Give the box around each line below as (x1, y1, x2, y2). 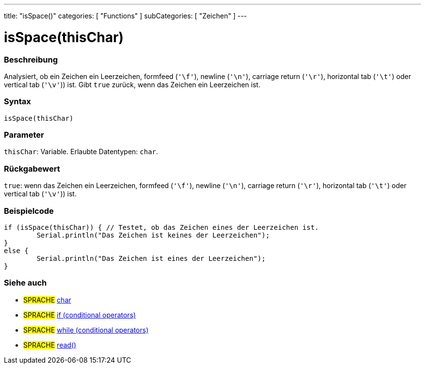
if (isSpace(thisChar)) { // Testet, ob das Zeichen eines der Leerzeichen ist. (4, 223, 319, 231)
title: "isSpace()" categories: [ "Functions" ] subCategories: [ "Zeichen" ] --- (4, 12, 247, 20)
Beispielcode (4, 206, 54, 216)
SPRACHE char (23, 295, 71, 304)
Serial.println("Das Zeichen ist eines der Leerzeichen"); (36, 254, 266, 262)
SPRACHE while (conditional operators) (23, 325, 148, 334)
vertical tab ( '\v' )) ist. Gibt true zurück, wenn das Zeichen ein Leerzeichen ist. (4, 80, 261, 89)
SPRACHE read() (23, 340, 77, 349)
